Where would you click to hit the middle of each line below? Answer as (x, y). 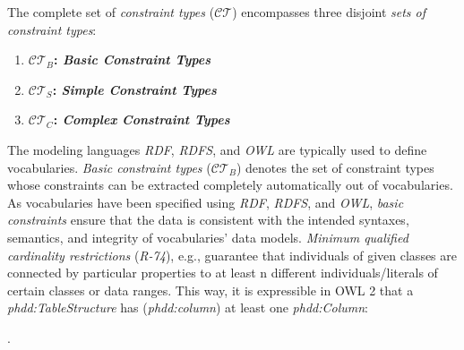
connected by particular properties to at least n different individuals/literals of (223, 273)
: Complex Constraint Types (142, 120)
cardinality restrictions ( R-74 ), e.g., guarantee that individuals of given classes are (232, 255)
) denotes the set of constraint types (335, 167)
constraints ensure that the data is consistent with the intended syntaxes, (208, 220)
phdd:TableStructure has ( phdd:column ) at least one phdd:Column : (188, 307)
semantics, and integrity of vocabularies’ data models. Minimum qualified (208, 237)
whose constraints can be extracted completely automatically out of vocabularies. (230, 185)
